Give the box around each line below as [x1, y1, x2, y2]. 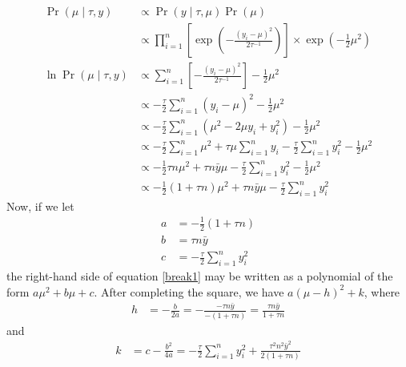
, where [364, 283, 400, 300]
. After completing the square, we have [94, 283, 284, 300]
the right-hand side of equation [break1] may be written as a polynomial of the [6, 268, 393, 284]
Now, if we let [6, 197, 74, 214]
